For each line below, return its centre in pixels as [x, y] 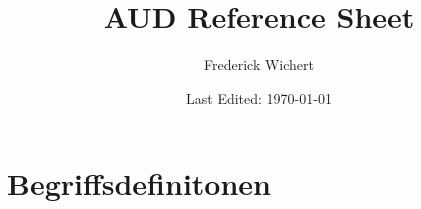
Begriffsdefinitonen [139, 183]
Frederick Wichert [259, 64]
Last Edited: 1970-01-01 [259, 97]
